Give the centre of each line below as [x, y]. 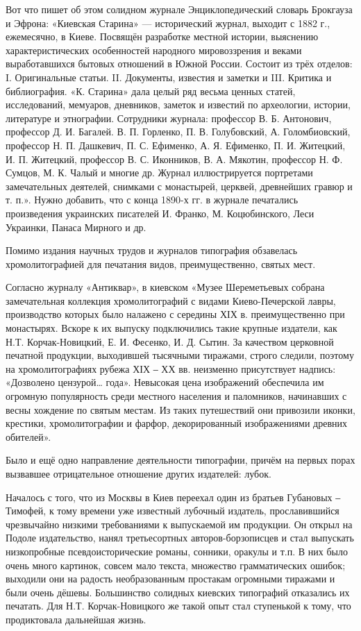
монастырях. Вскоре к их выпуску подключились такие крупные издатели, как [171, 328]
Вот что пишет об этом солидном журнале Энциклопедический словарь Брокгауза [179, 9]
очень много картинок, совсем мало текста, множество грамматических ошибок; [176, 565]
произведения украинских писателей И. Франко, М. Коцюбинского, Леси [160, 213]
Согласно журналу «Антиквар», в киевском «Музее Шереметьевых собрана [165, 287]
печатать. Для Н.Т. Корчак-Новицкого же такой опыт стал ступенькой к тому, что [178, 606]
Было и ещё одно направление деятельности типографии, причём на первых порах [180, 460]
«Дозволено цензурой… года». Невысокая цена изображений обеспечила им [165, 382]
